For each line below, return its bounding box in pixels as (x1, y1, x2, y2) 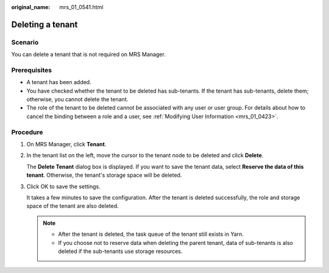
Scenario (11, 38, 39, 46)
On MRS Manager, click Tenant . (26, 141, 107, 147)
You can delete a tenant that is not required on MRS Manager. (11, 51, 166, 58)
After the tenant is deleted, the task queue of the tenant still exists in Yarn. (58, 230, 244, 238)
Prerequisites (11, 66, 52, 74)
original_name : (11, 4, 51, 10)
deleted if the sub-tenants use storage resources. (58, 247, 183, 255)
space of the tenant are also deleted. (26, 202, 119, 210)
